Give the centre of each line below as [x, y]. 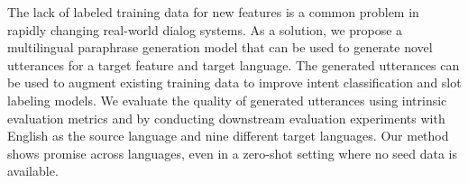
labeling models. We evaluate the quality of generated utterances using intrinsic [227, 100]
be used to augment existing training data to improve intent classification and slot [234, 82]
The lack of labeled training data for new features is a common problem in [213, 12]
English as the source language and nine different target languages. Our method [228, 136]
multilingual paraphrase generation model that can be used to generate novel [220, 47]
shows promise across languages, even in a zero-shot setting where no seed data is [232, 153]
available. [33, 171]
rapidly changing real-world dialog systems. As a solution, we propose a [205, 29]
